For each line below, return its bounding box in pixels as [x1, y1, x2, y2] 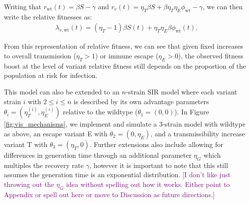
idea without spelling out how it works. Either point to [66, 179, 230, 189]
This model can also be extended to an [4, 87, 120, 96]
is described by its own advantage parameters [73, 96, 209, 106]
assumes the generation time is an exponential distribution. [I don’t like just [4, 169, 231, 180]
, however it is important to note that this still [89, 160, 228, 170]
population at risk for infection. [4, 70, 98, 80]
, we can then [202, 1, 243, 11]
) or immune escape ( [95, 51, 159, 61]
